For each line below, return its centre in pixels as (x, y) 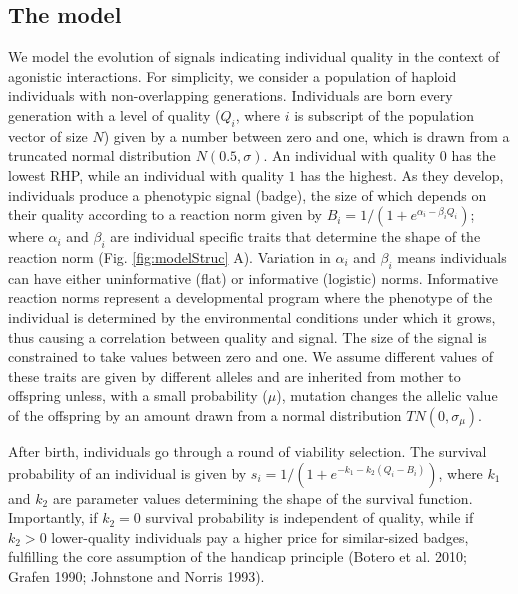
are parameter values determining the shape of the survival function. (262, 497)
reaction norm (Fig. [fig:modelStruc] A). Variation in (169, 256)
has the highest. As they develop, (402, 174)
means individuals (452, 256)
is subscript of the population (384, 114)
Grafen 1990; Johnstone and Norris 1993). (136, 575)
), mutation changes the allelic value (387, 395)
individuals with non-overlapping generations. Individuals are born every (230, 95)
